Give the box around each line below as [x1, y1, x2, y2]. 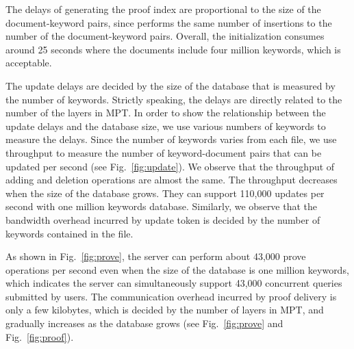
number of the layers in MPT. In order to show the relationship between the [5, 105, 326, 120]
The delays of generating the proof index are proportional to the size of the [5, 2, 321, 16]
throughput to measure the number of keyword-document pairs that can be [5, 145, 322, 159]
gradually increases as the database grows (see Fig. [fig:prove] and [5, 316, 283, 331]
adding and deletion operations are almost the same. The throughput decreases [5, 172, 338, 187]
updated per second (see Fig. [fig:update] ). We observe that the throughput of [5, 159, 335, 173]
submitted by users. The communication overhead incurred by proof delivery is [5, 289, 337, 303]
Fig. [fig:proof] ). [5, 329, 74, 344]
